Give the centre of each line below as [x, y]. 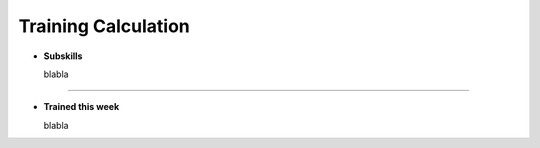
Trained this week [81, 107]
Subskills [63, 56]
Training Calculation [104, 26]
